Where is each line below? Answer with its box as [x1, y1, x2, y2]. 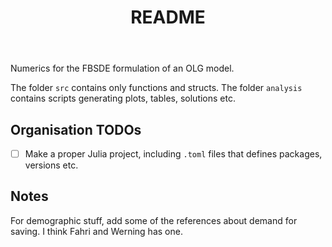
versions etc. [24, 159, 79, 171]
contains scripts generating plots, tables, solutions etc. [10, 92, 236, 105]
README [130, 6, 206, 29]
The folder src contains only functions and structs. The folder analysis [10, 82, 303, 94]
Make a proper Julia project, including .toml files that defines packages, [24, 148, 323, 160]
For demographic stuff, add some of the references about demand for [10, 214, 298, 226]
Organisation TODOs [10, 121, 142, 138]
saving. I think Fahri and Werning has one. [10, 225, 183, 237]
